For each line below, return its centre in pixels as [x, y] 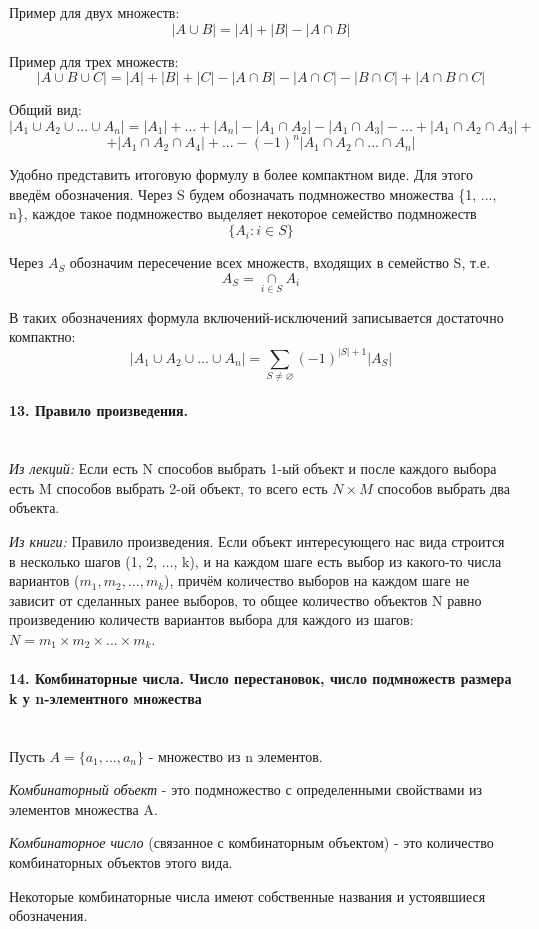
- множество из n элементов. [235, 755]
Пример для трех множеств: [94, 60]
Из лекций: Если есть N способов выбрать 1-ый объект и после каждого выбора [253, 468]
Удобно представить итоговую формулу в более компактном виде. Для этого [241, 174]
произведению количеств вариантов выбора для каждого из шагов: [211, 619]
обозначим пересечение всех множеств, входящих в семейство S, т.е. [280, 262]
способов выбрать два [443, 487]
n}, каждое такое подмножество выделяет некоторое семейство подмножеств [243, 213]
